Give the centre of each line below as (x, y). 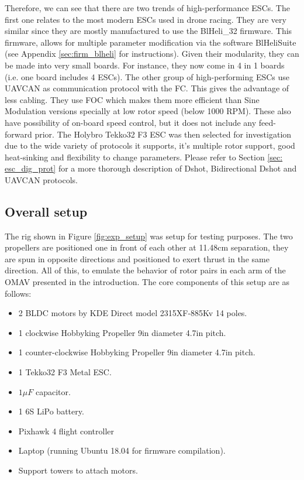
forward (18, 134)
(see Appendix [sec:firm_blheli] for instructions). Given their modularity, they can (152, 54)
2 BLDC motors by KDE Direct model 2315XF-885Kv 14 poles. (133, 313)
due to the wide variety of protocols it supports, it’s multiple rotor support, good (150, 145)
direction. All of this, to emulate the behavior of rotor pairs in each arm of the (145, 270)
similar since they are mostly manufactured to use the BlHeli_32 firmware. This (148, 31)
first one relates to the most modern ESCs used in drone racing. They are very (146, 19)
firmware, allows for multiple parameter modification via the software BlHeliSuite (151, 42)
